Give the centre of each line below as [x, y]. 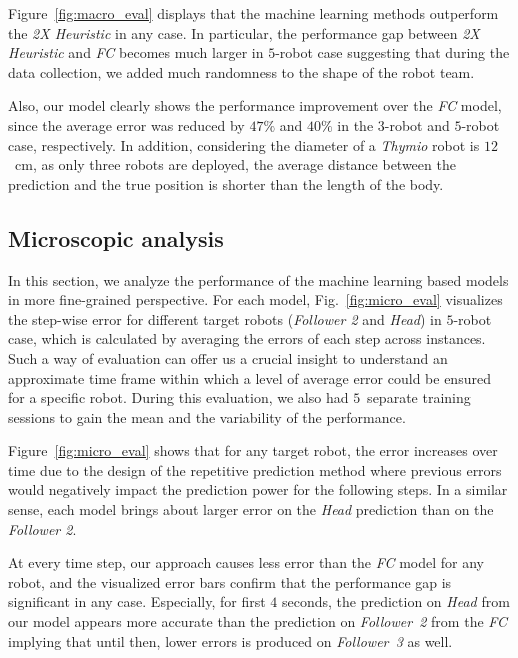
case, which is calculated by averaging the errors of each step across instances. [247, 338]
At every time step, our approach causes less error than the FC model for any [246, 562]
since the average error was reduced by [126, 124]
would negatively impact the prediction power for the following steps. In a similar [258, 489]
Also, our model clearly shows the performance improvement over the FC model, [255, 105]
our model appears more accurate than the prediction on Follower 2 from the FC [258, 621]
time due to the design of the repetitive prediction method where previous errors [255, 469]
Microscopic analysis [116, 237]
